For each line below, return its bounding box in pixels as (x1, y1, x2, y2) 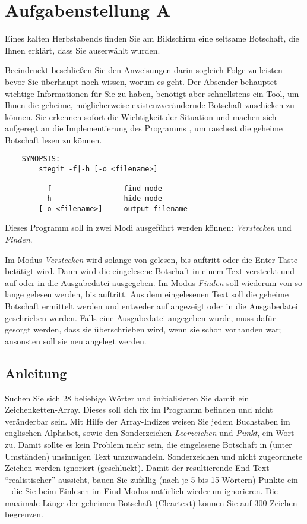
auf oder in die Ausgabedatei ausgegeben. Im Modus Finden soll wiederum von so (5, 276, 302, 288)
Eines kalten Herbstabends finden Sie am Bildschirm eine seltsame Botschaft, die (5, 32, 299, 45)
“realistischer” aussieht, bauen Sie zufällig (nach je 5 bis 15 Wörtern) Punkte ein (5, 473, 298, 485)
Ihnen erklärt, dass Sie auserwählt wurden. (5, 43, 160, 56)
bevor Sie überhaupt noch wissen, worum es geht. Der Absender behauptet (5, 75, 277, 87)
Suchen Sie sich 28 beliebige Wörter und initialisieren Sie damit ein (5, 391, 249, 404)
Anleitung (5, 363, 67, 382)
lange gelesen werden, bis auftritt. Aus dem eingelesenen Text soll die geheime (5, 288, 289, 300)
